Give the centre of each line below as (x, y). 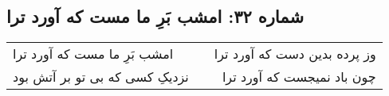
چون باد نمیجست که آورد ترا (299, 77)
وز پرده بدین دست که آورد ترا (295, 54)
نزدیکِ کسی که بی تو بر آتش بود (101, 77)
